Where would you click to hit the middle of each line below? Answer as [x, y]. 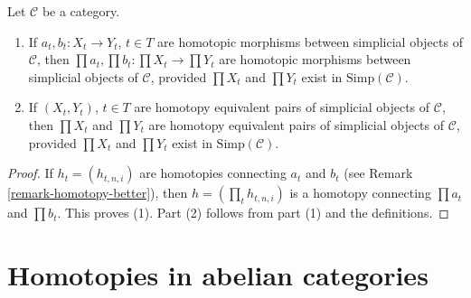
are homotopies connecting [213, 173]
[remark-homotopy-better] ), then [98, 193]
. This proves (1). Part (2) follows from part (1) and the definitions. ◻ [253, 213]
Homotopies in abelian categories [218, 274]
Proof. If [30, 173]
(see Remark [378, 173]
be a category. [81, 11]
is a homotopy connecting [360, 193]
